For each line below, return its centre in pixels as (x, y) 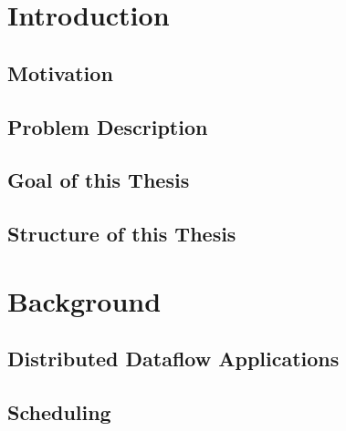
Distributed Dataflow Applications (173, 359)
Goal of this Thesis (99, 180)
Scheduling (59, 412)
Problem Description (108, 126)
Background (84, 300)
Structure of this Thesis (122, 234)
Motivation (60, 72)
